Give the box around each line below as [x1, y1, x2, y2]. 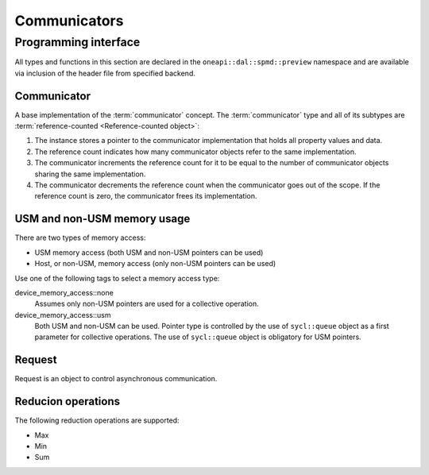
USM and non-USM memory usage [14, 212, 191, 226]
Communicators [14, 12, 124, 29]
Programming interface [14, 35, 141, 49]
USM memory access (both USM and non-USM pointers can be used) [34, 247, 264, 257]
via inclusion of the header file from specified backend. [14, 68, 196, 78]
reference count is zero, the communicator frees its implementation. [34, 191, 257, 201]
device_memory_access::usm [14, 310, 111, 319]
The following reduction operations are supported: [14, 415, 180, 425]
